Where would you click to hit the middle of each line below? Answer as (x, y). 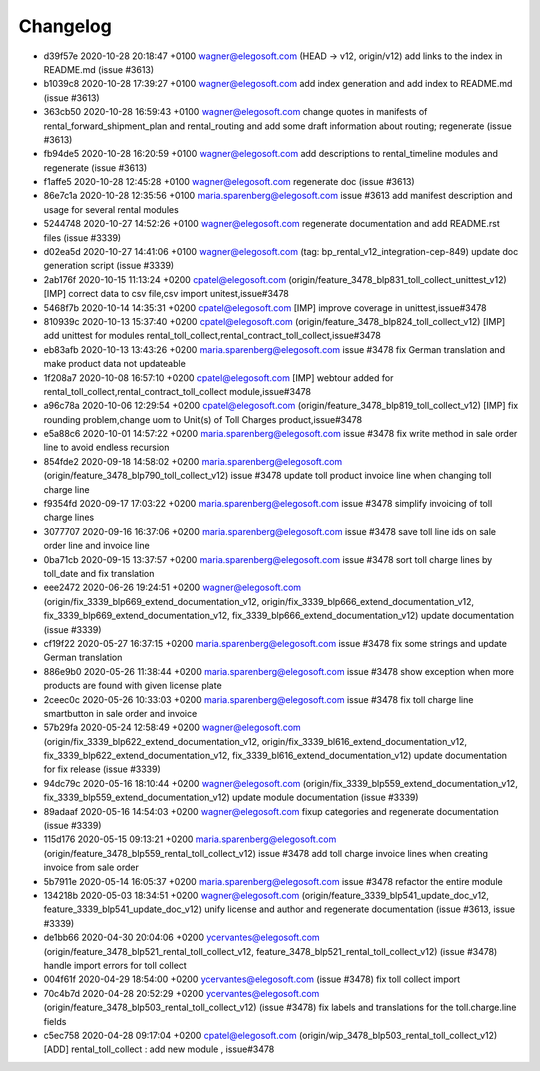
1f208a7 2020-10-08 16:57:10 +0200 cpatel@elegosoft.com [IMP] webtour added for (218, 377)
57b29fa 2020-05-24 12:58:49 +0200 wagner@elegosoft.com (172, 727)
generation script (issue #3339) (109, 266)
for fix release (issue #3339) (102, 769)
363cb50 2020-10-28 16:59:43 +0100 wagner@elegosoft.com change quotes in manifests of (235, 112)
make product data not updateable (115, 364)
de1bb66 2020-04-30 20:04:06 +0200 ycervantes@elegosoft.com (181, 937)
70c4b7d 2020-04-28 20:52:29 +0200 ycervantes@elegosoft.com (181, 993)
